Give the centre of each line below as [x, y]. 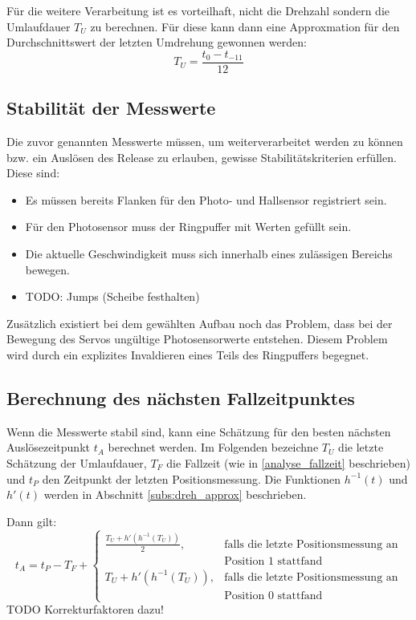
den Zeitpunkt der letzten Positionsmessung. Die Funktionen [191, 478]
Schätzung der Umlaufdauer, [77, 462]
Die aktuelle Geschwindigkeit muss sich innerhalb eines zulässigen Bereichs [209, 254]
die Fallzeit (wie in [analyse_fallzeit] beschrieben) [289, 462]
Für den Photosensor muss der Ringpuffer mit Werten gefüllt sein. [188, 227]
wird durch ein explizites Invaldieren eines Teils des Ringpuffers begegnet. [188, 354]
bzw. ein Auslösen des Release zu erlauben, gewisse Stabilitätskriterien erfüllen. [202, 157]
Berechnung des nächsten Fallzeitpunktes [181, 397]
